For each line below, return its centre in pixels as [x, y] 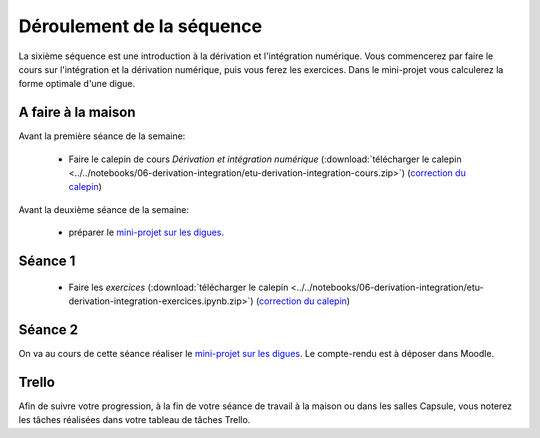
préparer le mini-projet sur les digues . [146, 232]
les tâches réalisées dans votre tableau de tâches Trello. [134, 420]
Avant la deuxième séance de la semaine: [104, 209]
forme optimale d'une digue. [77, 84]
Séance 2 [48, 329]
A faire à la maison [77, 112]
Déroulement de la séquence [140, 26]
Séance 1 [47, 261]
